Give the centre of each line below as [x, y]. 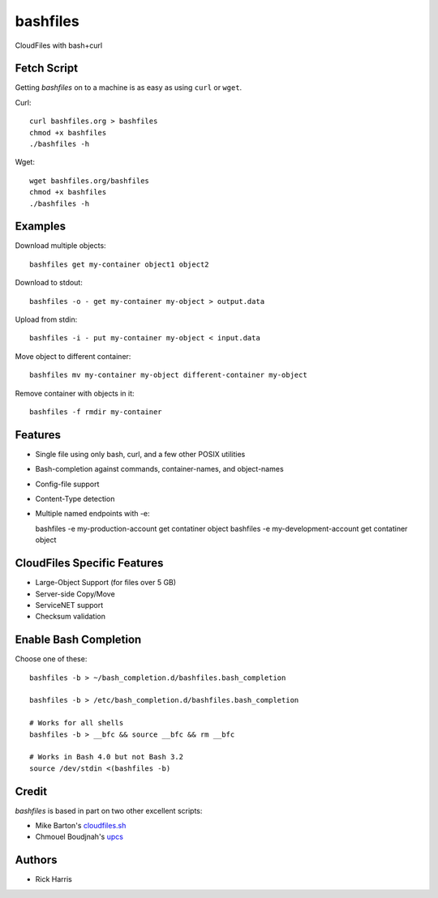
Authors [36, 860]
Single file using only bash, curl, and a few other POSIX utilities [140, 454]
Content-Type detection [75, 499]
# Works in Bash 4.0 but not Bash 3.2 [107, 757]
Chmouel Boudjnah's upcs [79, 837]
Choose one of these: [51, 659]
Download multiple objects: [60, 246]
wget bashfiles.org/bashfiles [90, 181]
